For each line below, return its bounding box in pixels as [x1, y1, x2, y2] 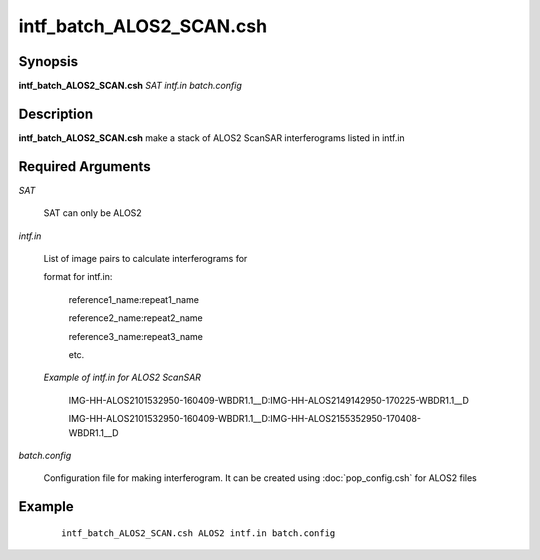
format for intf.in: [43, 271, 113, 283]
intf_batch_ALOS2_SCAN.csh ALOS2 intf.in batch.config [61, 527, 336, 539]
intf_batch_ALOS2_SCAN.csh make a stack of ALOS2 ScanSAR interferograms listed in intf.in [18, 131, 405, 144]
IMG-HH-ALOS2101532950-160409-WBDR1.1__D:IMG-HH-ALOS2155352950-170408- [68, 413, 422, 425]
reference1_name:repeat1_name [68, 293, 200, 305]
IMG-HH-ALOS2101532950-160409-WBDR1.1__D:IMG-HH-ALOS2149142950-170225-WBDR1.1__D [68, 394, 469, 406]
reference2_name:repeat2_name [68, 312, 204, 324]
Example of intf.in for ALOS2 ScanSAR [43, 371, 202, 384]
